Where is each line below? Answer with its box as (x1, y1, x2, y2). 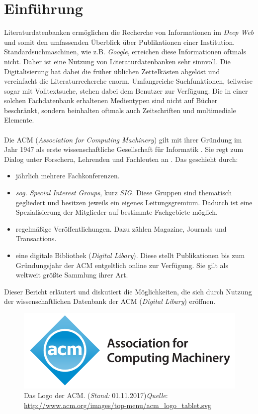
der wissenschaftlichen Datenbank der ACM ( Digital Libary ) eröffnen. (4, 296, 216, 306)
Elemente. (4, 115, 34, 125)
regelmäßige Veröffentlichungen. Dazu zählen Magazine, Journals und (15, 223, 227, 234)
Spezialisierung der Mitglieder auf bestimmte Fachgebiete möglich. (15, 207, 218, 217)
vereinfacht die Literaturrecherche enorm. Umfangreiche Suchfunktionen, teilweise (4, 76, 253, 86)
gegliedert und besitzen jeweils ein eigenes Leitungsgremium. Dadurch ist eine (15, 197, 253, 207)
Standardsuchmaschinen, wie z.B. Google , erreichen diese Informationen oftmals (4, 46, 246, 57)
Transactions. (15, 233, 57, 244)
